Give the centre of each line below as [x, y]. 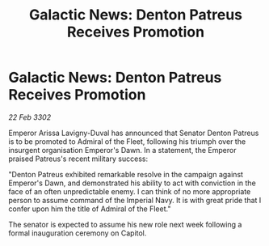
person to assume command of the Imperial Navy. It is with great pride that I [135, 200]
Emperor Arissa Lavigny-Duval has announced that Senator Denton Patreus [134, 133]
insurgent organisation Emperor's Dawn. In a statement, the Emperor [122, 150]
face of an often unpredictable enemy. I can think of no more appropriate [130, 191]
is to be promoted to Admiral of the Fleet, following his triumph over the [127, 141]
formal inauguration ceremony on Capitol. [78, 233]
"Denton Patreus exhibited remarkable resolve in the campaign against [126, 174]
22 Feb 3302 [29, 117]
